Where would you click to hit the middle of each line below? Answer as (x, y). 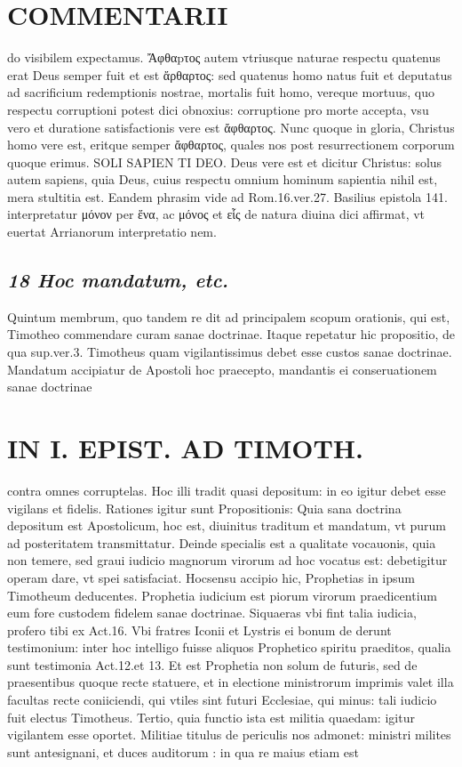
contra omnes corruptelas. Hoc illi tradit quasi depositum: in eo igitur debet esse (227, 490)
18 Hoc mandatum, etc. (118, 280)
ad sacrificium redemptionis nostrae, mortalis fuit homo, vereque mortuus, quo (221, 92)
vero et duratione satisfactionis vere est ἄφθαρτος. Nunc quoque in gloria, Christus (231, 127)
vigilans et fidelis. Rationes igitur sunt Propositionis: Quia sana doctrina (204, 508)
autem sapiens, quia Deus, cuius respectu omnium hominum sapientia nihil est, (223, 179)
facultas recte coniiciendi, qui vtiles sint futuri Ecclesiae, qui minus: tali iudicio (222, 700)
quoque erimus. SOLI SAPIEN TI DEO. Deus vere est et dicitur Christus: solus (225, 161)
